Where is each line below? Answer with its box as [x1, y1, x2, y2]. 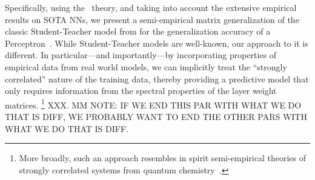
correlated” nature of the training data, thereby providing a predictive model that [5, 72, 309, 85]
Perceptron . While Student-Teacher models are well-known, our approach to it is [5, 36, 308, 49]
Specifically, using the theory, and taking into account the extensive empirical [5, 1, 297, 13]
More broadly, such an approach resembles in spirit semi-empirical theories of [19, 152, 307, 164]
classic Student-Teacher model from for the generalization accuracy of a [5, 25, 271, 38]
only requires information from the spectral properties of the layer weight [5, 84, 277, 97]
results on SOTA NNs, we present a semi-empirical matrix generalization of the [5, 13, 299, 25]
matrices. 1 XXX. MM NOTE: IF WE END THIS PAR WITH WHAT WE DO [5, 96, 302, 111]
